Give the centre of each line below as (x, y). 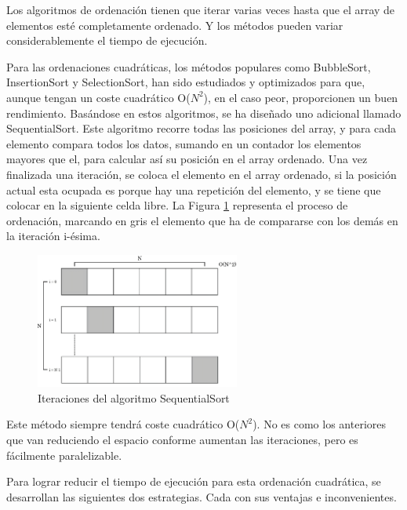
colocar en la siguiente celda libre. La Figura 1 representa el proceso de (177, 205)
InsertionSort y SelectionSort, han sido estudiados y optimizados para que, (186, 82)
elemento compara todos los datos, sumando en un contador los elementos (184, 143)
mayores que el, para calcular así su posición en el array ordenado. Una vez (187, 159)
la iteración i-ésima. (53, 236)
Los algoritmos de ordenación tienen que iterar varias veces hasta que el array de (201, 9)
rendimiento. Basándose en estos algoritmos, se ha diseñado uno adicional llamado (204, 113)
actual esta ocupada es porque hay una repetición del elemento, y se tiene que (194, 189)
